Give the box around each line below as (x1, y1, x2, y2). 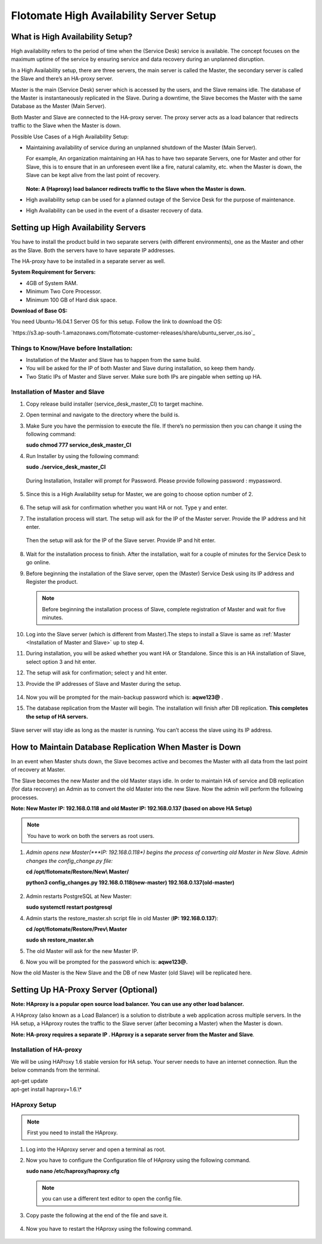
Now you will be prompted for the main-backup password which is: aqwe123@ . (26, 694, 224, 701)
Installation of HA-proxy (11, 1045, 82, 1054)
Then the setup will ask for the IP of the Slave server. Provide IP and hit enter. (26, 537, 216, 544)
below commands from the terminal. (11, 1066, 100, 1073)
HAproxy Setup (11, 1100, 57, 1109)
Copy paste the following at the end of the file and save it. (26, 1211, 168, 1219)
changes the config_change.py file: (26, 857, 113, 864)
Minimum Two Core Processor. (26, 288, 102, 295)
